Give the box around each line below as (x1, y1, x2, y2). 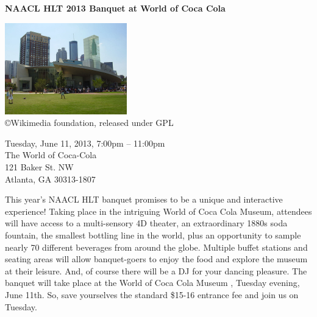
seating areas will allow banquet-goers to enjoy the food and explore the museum (5, 253, 308, 265)
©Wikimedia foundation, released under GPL (5, 116, 174, 129)
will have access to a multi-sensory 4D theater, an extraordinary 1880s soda (5, 217, 288, 229)
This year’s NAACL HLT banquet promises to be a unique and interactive (5, 193, 283, 206)
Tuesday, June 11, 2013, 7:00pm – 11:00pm (5, 136, 165, 149)
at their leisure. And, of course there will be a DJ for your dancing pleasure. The (5, 264, 307, 277)
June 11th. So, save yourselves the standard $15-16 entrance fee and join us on (5, 288, 299, 301)
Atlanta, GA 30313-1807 (5, 172, 96, 185)
